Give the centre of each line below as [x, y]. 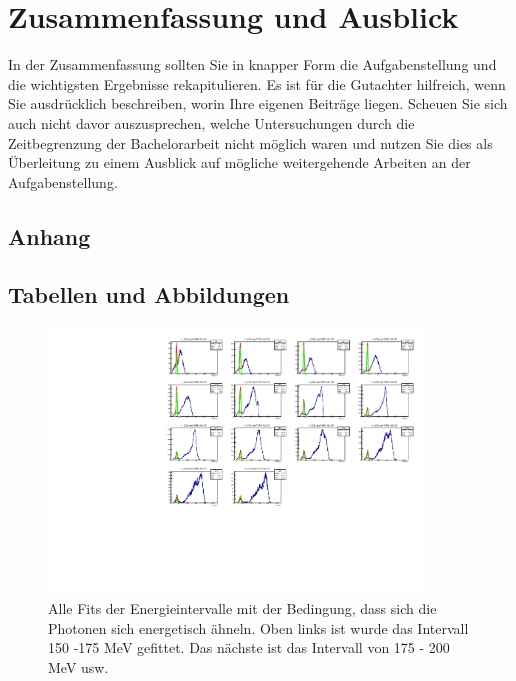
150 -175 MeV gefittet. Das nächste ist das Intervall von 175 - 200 [249, 647]
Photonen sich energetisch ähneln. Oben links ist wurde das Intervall [258, 627]
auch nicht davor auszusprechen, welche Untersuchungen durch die [211, 122]
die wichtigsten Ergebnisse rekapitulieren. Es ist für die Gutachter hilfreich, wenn [257, 83]
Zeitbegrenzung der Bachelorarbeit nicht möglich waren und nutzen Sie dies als [250, 142]
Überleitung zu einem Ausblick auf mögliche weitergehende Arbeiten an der [239, 162]
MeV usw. [78, 666]
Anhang [49, 235]
